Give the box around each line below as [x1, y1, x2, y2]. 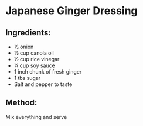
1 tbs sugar [13, 75, 41, 81]
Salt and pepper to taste [13, 81, 73, 88]
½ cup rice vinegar [13, 56, 60, 62]
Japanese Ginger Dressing [5, 4, 138, 18]
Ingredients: [5, 28, 51, 38]
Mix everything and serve [5, 113, 67, 120]
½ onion [13, 43, 34, 50]
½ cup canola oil [13, 49, 54, 57]
